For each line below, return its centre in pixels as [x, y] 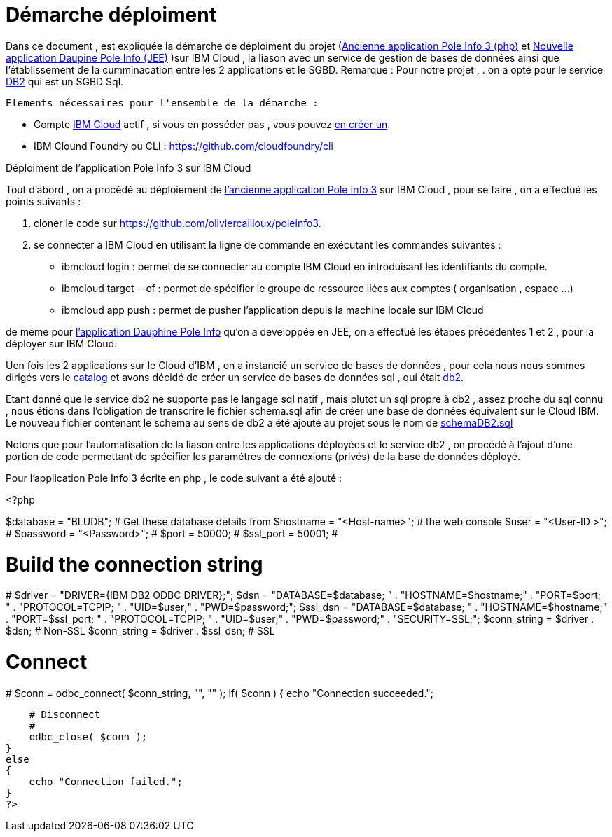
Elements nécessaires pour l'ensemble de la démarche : [162, 103]
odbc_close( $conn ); [88, 736]
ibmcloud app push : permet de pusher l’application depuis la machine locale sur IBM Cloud [273, 310]
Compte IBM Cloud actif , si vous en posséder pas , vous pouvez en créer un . [212, 124]
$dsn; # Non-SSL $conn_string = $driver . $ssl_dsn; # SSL [140, 631]
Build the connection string [134, 564]
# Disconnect [64, 714]
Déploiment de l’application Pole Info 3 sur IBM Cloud [128, 167]
